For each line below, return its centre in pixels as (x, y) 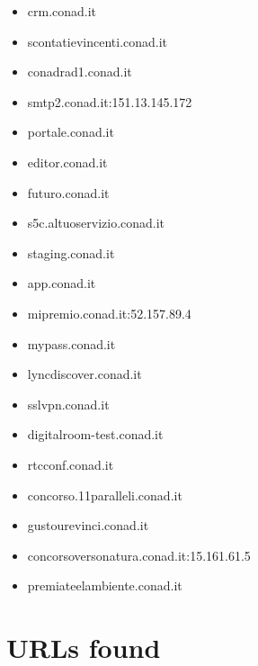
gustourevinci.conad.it (88, 525)
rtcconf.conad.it (71, 464)
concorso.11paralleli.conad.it (105, 495)
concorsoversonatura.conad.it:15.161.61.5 (139, 555)
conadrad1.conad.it (80, 72)
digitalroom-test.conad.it (95, 434)
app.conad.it (62, 283)
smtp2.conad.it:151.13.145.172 (110, 101)
